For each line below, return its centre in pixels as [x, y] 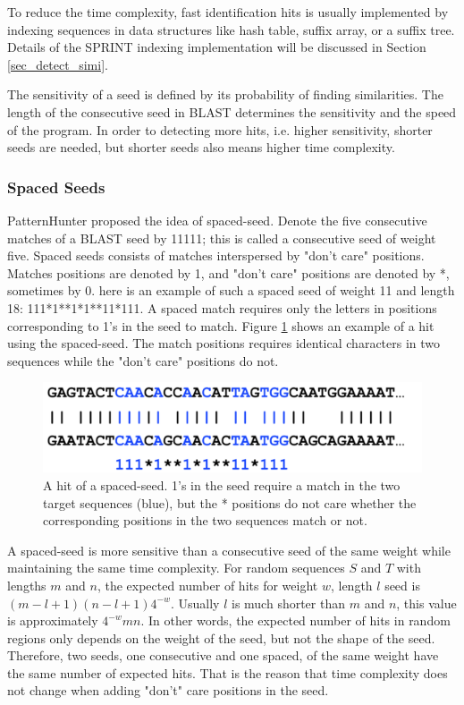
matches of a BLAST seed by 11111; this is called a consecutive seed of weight [222, 238]
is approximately [53, 620]
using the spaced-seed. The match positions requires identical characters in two [224, 343]
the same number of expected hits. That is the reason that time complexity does [228, 672]
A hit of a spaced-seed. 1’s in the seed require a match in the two [222, 484]
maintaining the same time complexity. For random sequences [176, 568]
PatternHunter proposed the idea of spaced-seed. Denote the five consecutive [217, 220]
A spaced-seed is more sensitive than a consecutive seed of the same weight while [229, 550]
